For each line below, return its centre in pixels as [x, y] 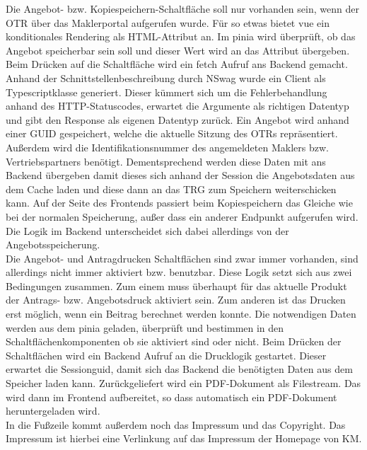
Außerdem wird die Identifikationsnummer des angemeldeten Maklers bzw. [167, 147]
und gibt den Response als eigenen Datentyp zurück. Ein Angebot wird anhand [177, 119]
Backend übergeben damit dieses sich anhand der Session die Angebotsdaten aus [180, 175]
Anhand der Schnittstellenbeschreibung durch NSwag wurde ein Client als [166, 77]
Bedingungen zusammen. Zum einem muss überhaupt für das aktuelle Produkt [176, 285]
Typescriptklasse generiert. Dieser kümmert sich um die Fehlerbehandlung [167, 92]
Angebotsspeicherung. [53, 244]
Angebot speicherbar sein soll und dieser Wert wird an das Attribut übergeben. [178, 50]
